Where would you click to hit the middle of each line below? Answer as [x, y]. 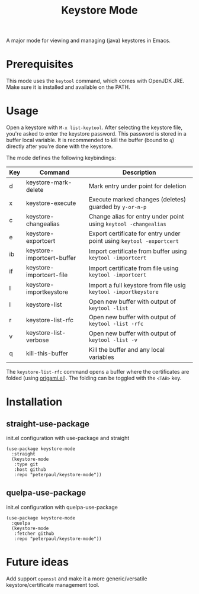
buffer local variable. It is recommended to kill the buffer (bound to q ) [90, 140]
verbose [37, 340]
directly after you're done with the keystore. [60, 146]
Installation [34, 402]
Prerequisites [40, 64]
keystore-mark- [49, 182]
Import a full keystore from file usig [137, 285]
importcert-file [47, 275]
